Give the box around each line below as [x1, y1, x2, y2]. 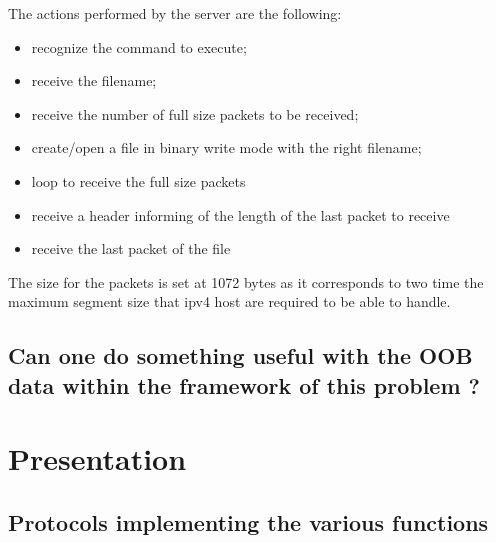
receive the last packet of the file [31, 238, 231, 259]
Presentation [8, 438, 187, 479]
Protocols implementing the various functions [8, 506, 489, 537]
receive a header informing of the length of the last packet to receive [31, 204, 450, 225]
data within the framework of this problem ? [8, 369, 480, 400]
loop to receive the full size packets [31, 170, 246, 191]
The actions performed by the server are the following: [8, 3, 342, 23]
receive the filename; [31, 70, 157, 91]
